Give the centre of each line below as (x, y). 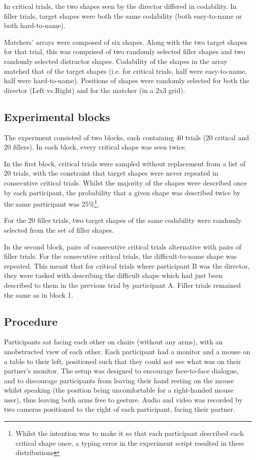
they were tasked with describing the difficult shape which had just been (113, 275)
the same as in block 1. (39, 294)
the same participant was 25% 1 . (52, 203)
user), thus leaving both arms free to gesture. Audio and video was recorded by (123, 399)
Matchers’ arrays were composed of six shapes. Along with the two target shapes (126, 42)
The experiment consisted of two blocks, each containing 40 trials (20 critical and (127, 137)
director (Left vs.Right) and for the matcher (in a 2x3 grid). (95, 90)
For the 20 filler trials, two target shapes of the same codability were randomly (123, 220)
